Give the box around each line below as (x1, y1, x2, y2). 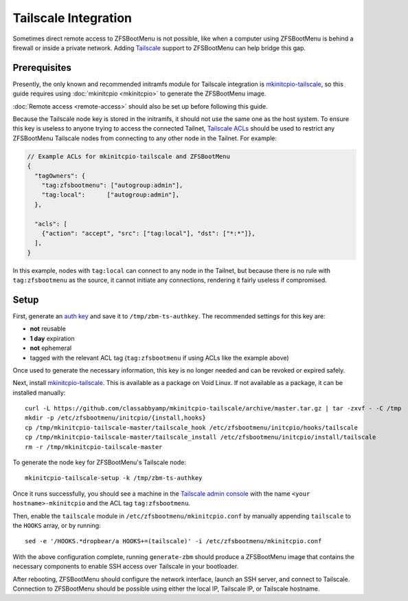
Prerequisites (12, 62, 71, 74)
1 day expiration (30, 334, 75, 342)
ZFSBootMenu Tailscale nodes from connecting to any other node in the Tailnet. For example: (12, 134, 277, 142)
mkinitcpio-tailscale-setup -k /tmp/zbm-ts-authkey (25, 474, 203, 482)
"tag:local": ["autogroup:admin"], (41, 191, 180, 199)
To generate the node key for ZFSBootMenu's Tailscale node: (12, 458, 187, 467)
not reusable (30, 325, 67, 333)
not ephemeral (30, 344, 72, 352)
